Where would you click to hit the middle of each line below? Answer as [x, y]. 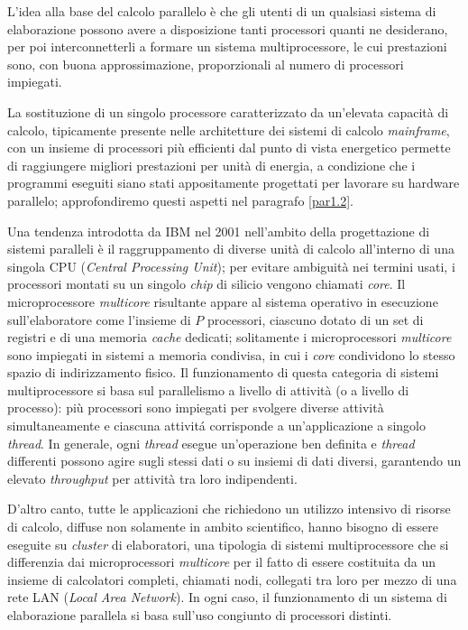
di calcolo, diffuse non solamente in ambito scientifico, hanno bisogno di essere [223, 527]
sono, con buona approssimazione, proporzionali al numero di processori [206, 64]
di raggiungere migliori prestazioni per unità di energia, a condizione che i [211, 165]
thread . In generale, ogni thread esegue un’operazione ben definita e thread [211, 443]
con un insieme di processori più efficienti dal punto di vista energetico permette [229, 148]
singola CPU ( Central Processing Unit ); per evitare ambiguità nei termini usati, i [231, 266]
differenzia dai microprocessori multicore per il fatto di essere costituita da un [222, 562]
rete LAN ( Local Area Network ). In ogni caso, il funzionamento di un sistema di [227, 597]
